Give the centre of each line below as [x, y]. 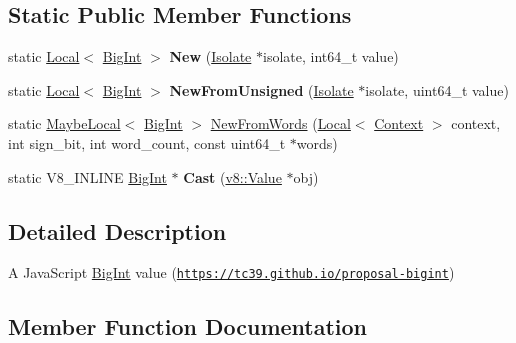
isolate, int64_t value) [331, 56]
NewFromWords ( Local [280, 123]
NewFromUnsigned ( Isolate [261, 89]
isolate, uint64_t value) [437, 89]
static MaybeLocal [64, 123]
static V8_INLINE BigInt [87, 176]
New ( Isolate [210, 56]
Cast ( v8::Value [232, 176]
